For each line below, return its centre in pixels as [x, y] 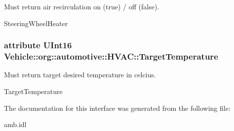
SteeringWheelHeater [36, 23]
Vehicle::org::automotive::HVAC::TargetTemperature [111, 56]
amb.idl [15, 124]
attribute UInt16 [38, 45]
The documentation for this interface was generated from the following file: [117, 108]
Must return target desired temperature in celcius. [80, 75]
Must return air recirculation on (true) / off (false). [82, 6]
